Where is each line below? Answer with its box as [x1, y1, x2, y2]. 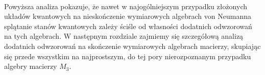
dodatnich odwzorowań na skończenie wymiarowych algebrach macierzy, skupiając [4, 40, 261, 51]
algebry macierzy [4, 61, 57, 71]
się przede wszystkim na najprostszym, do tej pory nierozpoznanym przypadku [4, 51, 251, 61]
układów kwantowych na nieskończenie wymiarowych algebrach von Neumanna [4, 11, 251, 21]
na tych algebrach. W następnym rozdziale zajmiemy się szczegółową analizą [4, 31, 244, 41]
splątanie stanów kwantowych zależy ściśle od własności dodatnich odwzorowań [4, 20, 252, 31]
